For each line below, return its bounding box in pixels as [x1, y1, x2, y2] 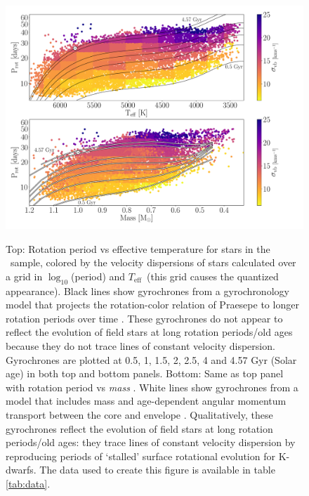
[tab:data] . [6, 476, 51, 490]
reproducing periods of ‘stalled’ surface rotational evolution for [6, 448, 275, 463]
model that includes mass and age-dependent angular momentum [6, 393, 287, 408]
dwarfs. [6, 462, 37, 477]
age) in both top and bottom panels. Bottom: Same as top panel [6, 366, 284, 381]
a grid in [6, 268, 43, 283]
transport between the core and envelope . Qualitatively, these [6, 407, 273, 422]
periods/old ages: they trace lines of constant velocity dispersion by [6, 435, 296, 450]
